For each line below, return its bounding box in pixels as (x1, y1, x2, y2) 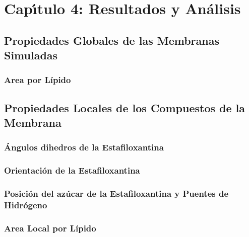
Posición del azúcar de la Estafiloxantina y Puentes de (4, 187, 229, 200)
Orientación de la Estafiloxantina (4, 164, 140, 177)
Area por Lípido (4, 73, 71, 86)
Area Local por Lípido (4, 221, 96, 234)
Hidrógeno (4, 199, 47, 211)
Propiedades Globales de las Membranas (4, 32, 219, 48)
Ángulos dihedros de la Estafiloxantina (4, 141, 164, 153)
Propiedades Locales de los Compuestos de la (4, 100, 245, 115)
